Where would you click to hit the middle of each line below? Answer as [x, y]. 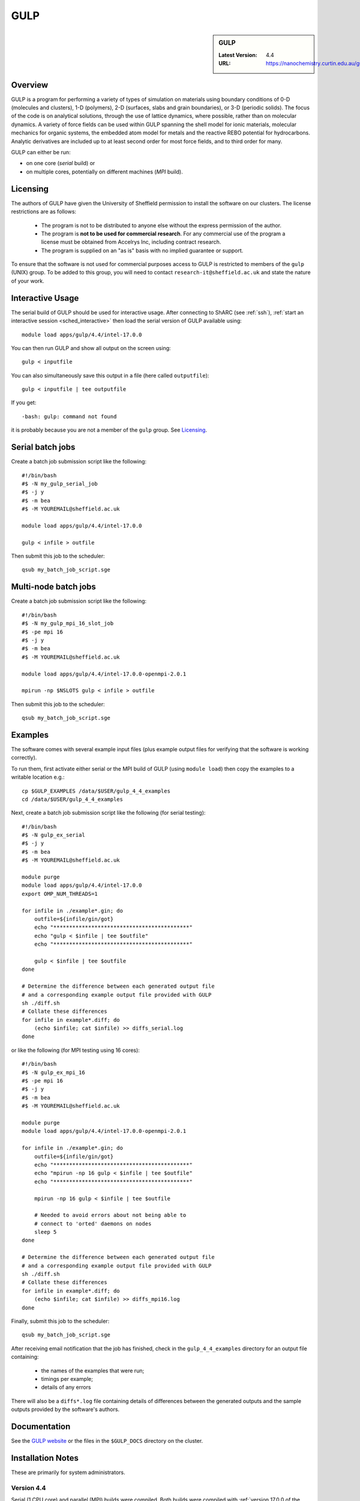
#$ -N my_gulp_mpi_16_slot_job [68, 624]
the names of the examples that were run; [93, 1370]
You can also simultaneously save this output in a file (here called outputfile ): [110, 375]
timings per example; [67, 1379]
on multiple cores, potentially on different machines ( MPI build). [104, 172]
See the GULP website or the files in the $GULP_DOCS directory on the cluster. [107, 1441]
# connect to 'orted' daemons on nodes [93, 1224]
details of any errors [66, 1388]
